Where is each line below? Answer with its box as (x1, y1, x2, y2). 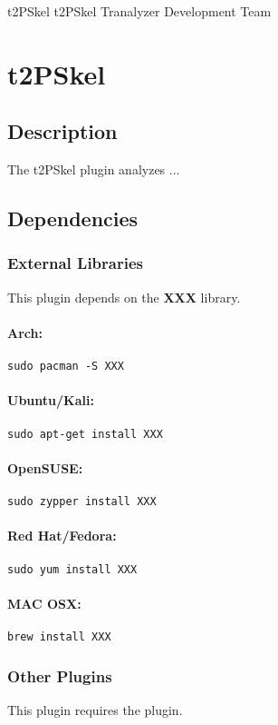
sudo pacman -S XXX (7, 360, 124, 373)
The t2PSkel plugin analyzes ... (7, 160, 180, 179)
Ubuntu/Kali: (7, 391, 94, 410)
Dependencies (7, 204, 139, 233)
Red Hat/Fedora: (7, 526, 117, 545)
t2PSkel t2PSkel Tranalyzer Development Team (7, 2, 272, 20)
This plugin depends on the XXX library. (7, 287, 241, 306)
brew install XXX (7, 630, 111, 643)
